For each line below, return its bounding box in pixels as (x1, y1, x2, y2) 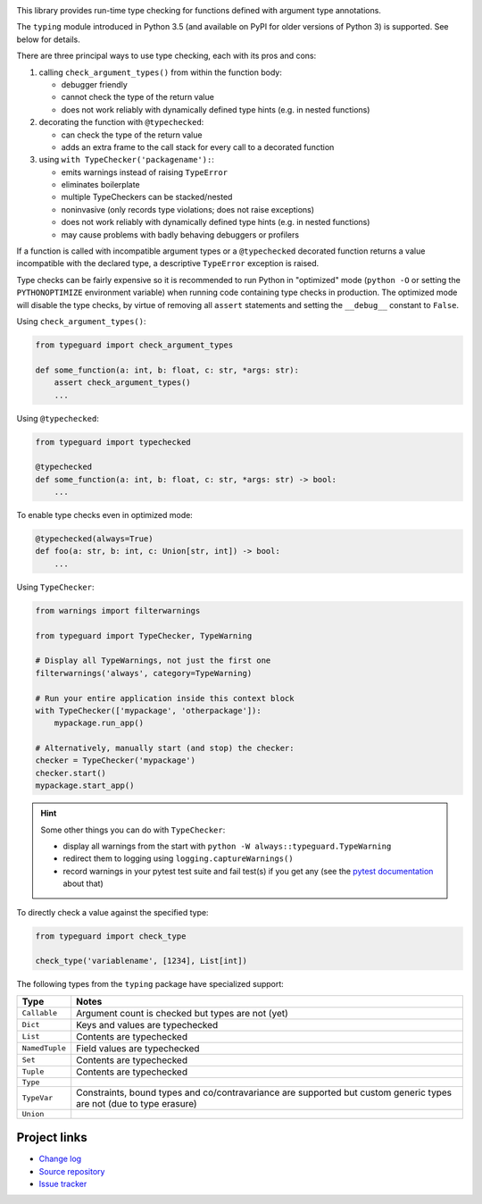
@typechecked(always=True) (35, 534, 154, 544)
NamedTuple (21, 1043, 67, 1053)
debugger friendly (61, 79, 129, 89)
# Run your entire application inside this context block (35, 693, 295, 703)
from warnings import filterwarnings (35, 606, 201, 615)
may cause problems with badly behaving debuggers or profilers (61, 229, 299, 240)
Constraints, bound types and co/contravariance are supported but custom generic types (76, 1086, 453, 1099)
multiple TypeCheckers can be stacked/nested (61, 192, 233, 203)
